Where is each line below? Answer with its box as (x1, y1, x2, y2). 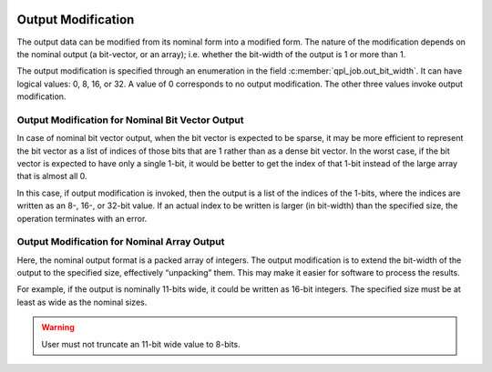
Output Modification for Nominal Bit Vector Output (16, 114, 245, 126)
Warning (41, 322, 75, 333)
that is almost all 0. (16, 171, 87, 182)
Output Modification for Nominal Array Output (16, 236, 225, 248)
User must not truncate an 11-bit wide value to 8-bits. (41, 338, 241, 349)
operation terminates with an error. (16, 213, 148, 224)
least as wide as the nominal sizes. (16, 297, 148, 307)
